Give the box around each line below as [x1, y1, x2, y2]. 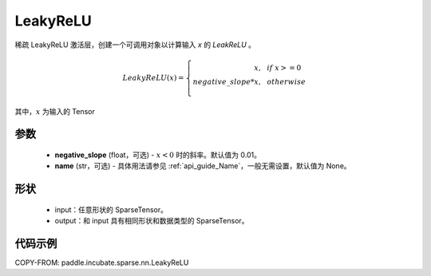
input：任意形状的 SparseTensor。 [54, 204, 168, 215]
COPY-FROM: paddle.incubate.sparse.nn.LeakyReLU [14, 258, 189, 267]
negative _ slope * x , [192, 77, 261, 86]
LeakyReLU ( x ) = [122, 73, 184, 82]
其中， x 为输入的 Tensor [14, 106, 96, 116]
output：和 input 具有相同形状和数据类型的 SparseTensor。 [54, 216, 249, 226]
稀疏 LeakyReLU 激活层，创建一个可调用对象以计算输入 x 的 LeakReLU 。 [14, 40, 255, 49]
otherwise [267, 77, 306, 86]
